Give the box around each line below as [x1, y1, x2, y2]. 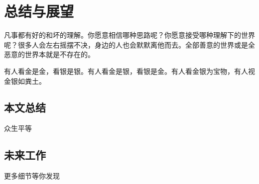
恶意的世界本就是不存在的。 [4, 49, 95, 60]
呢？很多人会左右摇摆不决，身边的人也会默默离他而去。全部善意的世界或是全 [4, 39, 255, 50]
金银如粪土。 [4, 75, 46, 86]
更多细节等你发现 [4, 171, 60, 181]
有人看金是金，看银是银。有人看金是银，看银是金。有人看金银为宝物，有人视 [4, 65, 255, 76]
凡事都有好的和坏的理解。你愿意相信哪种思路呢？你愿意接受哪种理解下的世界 [4, 30, 255, 40]
